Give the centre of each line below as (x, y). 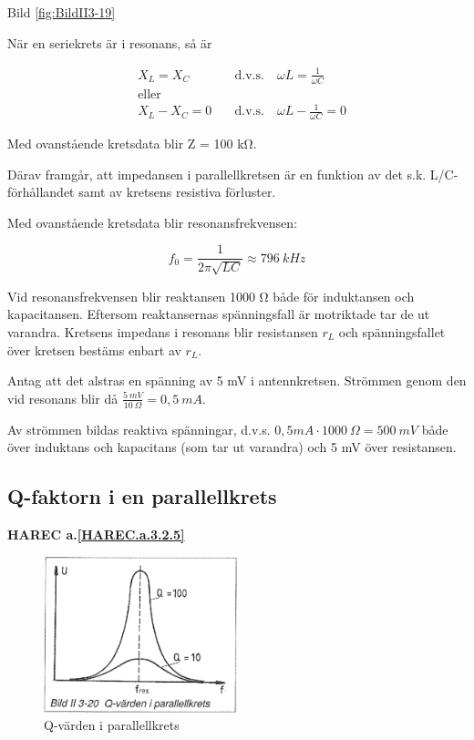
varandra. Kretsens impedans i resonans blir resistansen (163, 331)
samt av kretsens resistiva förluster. (177, 192)
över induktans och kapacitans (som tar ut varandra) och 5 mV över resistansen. (232, 447)
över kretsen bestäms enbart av (94, 349)
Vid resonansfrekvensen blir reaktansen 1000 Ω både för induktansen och (211, 296)
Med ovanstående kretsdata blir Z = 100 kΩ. (132, 143)
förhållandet (41, 192)
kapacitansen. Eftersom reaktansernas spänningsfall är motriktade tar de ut (219, 314)
